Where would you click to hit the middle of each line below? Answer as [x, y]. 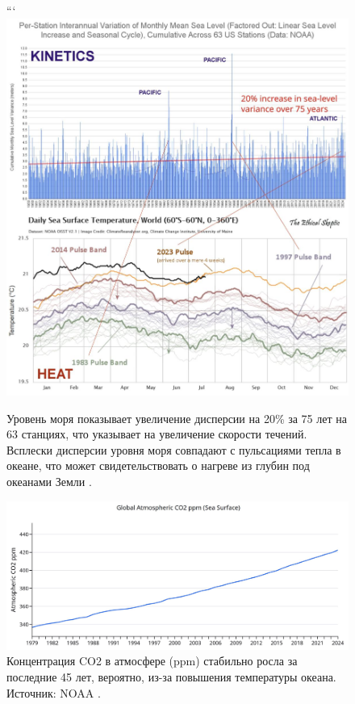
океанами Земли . [49, 481]
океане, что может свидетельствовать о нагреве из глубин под [158, 465]
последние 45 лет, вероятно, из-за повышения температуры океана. [171, 676]
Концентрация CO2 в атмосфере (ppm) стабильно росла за [152, 661]
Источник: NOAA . [54, 692]
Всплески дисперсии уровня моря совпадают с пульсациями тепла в [174, 449]
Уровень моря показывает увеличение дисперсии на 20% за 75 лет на [177, 418]
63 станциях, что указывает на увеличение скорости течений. [157, 434]
